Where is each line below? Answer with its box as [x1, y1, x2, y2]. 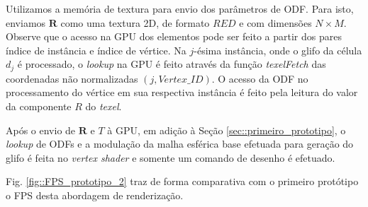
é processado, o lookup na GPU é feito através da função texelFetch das [17, 57, 326, 71]
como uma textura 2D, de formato [60, 15, 210, 30]
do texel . [85, 99, 122, 114]
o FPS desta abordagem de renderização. [6, 187, 184, 202]
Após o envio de [6, 122, 76, 137]
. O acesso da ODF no [211, 71, 308, 85]
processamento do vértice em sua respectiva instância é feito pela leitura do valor [6, 85, 358, 100]
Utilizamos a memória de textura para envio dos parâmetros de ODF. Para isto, [6, 1, 354, 16]
